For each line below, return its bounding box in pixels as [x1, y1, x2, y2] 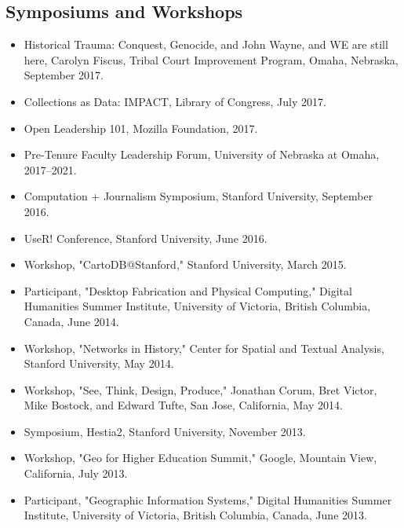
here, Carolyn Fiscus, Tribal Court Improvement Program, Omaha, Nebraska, [24, 51, 399, 68]
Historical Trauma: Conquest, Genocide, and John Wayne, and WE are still [24, 36, 388, 53]
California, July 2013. [24, 465, 128, 482]
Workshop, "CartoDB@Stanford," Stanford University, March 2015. [24, 256, 347, 273]
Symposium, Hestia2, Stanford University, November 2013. [24, 423, 306, 439]
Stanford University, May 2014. [24, 355, 174, 372]
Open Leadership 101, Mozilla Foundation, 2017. [24, 119, 258, 136]
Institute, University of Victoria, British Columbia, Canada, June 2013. [24, 507, 367, 523]
